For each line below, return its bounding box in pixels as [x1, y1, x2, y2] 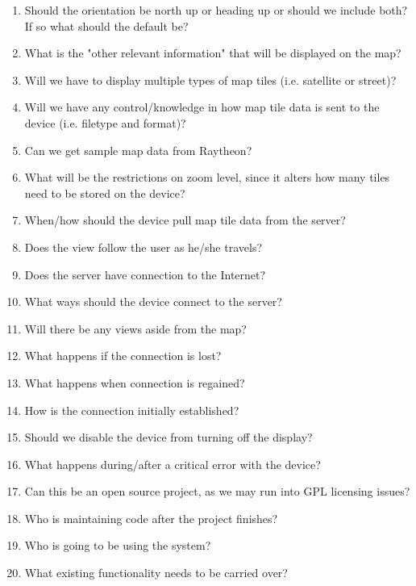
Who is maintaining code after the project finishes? [24, 509, 278, 526]
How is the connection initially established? [24, 401, 239, 418]
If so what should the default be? [24, 17, 189, 34]
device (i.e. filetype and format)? [24, 114, 186, 131]
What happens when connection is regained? [24, 374, 245, 391]
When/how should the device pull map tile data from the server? [24, 211, 346, 228]
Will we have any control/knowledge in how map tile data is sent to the [24, 98, 380, 115]
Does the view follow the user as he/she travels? [24, 238, 263, 255]
